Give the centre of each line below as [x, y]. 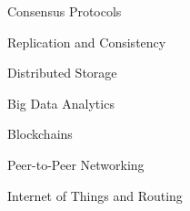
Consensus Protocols [65, 11]
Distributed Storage [62, 73]
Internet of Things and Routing [95, 195]
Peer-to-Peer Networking [76, 164]
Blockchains [40, 134]
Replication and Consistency [87, 42]
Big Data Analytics [61, 103]
